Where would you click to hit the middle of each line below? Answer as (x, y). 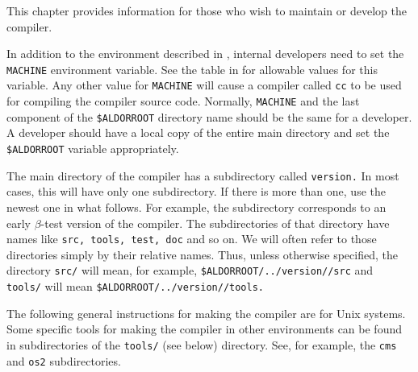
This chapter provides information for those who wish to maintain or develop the (207, 10)
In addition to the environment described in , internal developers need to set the (205, 54)
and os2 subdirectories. (64, 360)
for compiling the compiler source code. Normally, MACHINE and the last (183, 101)
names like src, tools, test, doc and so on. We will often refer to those (192, 239)
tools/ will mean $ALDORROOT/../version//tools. (135, 286)
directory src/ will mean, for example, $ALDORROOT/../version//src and (190, 270)
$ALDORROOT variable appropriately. (93, 148)
